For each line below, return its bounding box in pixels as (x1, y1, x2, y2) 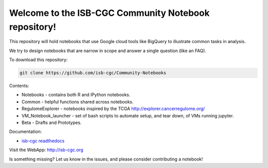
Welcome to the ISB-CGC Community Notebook (9, 7, 210, 18)
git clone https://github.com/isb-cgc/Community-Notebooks (19, 70, 166, 76)
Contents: (9, 83, 29, 89)
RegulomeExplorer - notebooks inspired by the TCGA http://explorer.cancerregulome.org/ (21, 106, 205, 112)
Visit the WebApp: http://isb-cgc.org (9, 147, 83, 153)
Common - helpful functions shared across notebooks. (21, 99, 134, 105)
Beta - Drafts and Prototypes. (21, 119, 82, 126)
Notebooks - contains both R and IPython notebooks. (21, 92, 131, 98)
